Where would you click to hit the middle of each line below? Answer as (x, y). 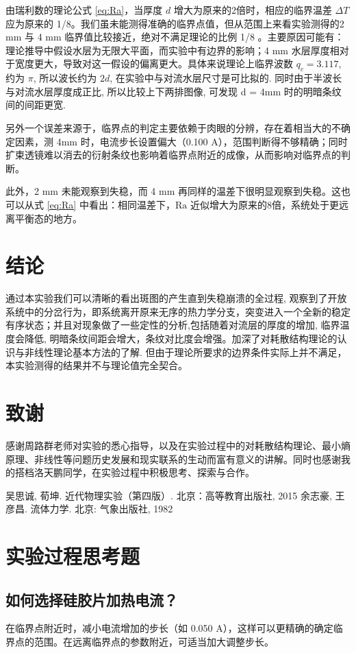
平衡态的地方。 (48, 218)
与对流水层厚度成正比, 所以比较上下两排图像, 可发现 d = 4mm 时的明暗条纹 (174, 91)
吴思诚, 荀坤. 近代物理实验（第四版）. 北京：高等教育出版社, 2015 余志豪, (169, 495)
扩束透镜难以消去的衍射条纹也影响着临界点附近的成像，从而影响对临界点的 (173, 155)
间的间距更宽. (36, 105)
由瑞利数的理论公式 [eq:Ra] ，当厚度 (84, 10)
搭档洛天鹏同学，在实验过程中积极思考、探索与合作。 (135, 472)
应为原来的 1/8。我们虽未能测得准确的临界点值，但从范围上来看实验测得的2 (175, 23)
